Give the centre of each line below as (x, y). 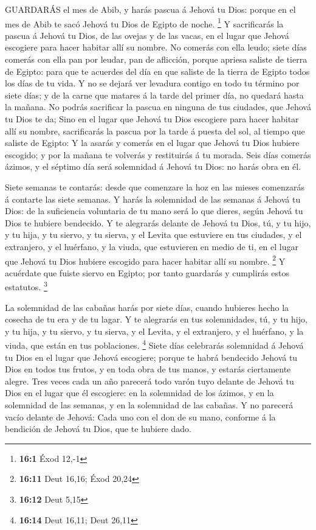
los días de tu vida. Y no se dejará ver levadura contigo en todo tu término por (152, 83)
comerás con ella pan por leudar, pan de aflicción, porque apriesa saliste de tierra (156, 59)
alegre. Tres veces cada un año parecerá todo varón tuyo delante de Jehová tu (149, 381)
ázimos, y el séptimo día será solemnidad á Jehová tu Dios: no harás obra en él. (153, 166)
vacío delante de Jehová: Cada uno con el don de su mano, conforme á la (140, 417)
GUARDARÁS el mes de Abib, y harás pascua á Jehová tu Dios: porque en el (150, 9)
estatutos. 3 (26, 286)
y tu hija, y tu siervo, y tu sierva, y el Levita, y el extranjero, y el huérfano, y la (154, 331)
